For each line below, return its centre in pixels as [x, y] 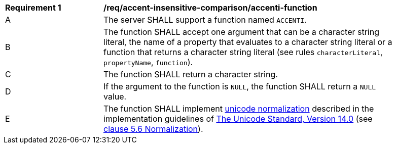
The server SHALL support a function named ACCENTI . [205, 20]
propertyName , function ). [148, 62]
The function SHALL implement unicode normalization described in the [239, 109]
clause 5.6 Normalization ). [153, 129]
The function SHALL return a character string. [191, 74]
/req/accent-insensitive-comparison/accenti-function [210, 8]
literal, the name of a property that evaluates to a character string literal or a [248, 42]
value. [115, 96]
